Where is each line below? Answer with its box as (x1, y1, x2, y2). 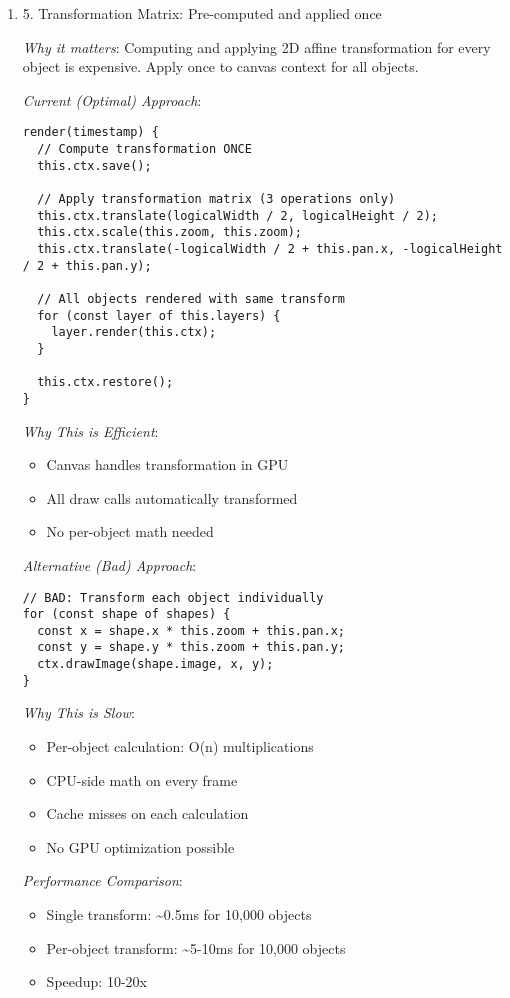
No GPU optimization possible (46, 836, 235, 857)
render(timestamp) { (22, 125, 159, 140)
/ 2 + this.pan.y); (22, 258, 152, 273)
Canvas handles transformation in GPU (46, 454, 289, 475)
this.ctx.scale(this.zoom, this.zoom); (37, 225, 302, 240)
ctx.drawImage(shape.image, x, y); (37, 657, 274, 672)
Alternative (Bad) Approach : (22, 554, 197, 575)
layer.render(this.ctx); (51, 325, 217, 340)
